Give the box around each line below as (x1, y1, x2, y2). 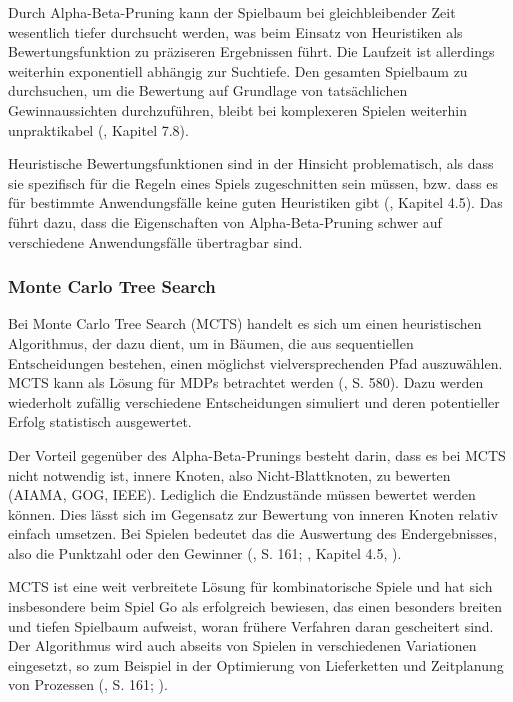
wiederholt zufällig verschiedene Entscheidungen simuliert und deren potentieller (8, 391, 500, 412)
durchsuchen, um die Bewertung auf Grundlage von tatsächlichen (8, 80, 408, 101)
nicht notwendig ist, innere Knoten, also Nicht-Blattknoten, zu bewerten (8, 464, 451, 485)
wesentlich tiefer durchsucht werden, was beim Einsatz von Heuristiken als (8, 21, 463, 42)
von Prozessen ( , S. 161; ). (8, 674, 168, 695)
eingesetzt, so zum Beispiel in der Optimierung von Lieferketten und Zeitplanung (8, 654, 504, 675)
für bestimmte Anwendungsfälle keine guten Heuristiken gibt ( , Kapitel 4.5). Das (8, 192, 503, 213)
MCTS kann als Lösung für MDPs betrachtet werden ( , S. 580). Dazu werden (8, 372, 484, 393)
